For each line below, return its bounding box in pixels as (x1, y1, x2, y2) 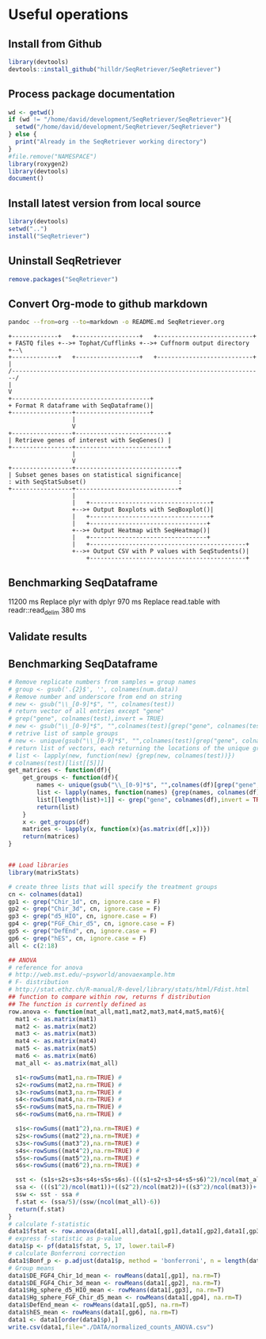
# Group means (8, 1264, 55, 1272)
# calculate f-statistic (8, 1220, 90, 1228)
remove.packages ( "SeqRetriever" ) (8, 275, 119, 283)
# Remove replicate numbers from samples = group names (8, 677, 196, 686)
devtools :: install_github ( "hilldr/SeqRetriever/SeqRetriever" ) (8, 65, 222, 73)
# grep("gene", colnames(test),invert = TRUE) (8, 715, 165, 723)
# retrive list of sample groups (8, 730, 119, 738)
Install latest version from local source (8, 196, 202, 210)
